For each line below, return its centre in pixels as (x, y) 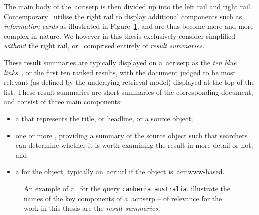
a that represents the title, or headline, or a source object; (104, 118)
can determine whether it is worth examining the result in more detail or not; (134, 145)
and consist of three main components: (63, 102)
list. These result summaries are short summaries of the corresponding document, (129, 92)
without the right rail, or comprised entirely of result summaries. (104, 46)
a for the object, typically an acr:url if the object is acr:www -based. (120, 172)
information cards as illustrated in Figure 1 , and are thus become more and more (129, 26)
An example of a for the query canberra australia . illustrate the (127, 188)
